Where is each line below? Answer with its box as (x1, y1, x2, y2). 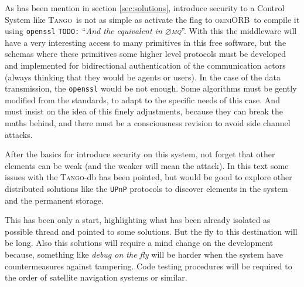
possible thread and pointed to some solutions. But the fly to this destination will (5, 225, 298, 237)
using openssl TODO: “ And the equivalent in (5, 25, 162, 37)
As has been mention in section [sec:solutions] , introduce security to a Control (5, 2, 285, 13)
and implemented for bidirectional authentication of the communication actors (5, 59, 286, 72)
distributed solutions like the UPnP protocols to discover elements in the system (5, 183, 288, 195)
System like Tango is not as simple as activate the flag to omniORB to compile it (5, 13, 300, 25)
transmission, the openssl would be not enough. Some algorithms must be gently (5, 82, 297, 94)
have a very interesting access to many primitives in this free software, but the (5, 36, 286, 48)
